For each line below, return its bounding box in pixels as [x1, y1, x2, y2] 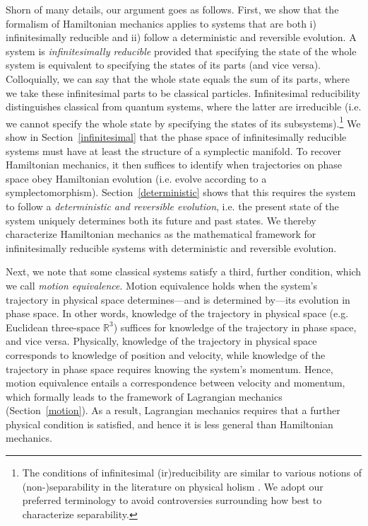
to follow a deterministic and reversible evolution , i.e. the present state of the [6, 198, 339, 213]
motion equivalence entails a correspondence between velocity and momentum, [6, 375, 345, 390]
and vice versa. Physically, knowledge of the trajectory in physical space [6, 333, 317, 348]
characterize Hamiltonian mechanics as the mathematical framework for [6, 227, 316, 241]
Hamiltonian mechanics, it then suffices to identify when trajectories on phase [6, 157, 343, 172]
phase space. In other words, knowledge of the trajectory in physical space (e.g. [6, 306, 349, 321]
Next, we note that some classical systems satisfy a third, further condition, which [6, 264, 362, 279]
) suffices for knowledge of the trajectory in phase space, [113, 319, 357, 334]
